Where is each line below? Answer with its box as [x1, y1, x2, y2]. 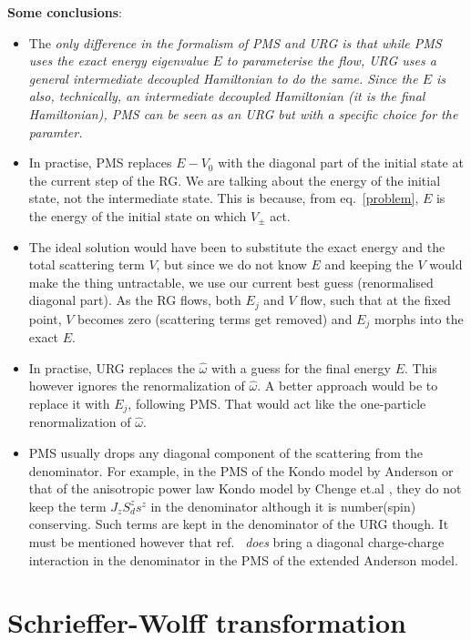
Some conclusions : [7, 3, 122, 21]
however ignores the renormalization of [28, 376, 245, 395]
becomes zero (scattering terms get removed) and [77, 309, 353, 328]
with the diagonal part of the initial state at [218, 153, 464, 172]
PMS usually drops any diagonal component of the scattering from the [28, 443, 424, 462]
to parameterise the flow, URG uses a [226, 51, 436, 70]
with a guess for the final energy [210, 358, 391, 377]
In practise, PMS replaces [28, 153, 172, 172]
